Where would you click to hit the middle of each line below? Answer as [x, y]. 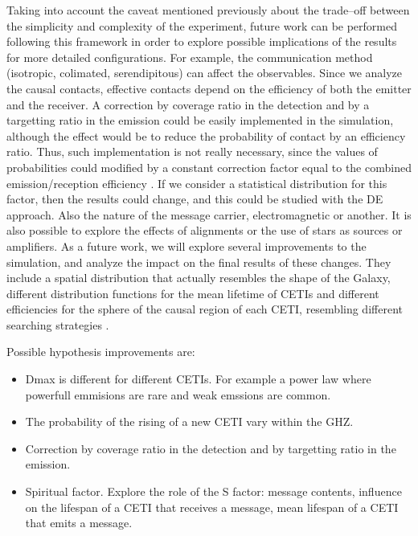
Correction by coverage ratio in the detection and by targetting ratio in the [211, 448]
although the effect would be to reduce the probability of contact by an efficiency [206, 135]
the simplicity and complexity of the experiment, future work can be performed [202, 25]
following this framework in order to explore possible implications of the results [202, 41]
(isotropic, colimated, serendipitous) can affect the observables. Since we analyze [205, 73]
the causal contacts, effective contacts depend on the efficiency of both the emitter [209, 88]
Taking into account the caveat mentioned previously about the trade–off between [208, 10]
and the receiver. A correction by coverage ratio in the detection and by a [188, 104]
